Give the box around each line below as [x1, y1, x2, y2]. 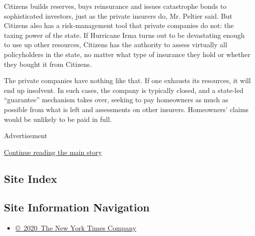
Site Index [4, 171, 57, 186]
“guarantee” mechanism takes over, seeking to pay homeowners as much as [4, 94, 229, 105]
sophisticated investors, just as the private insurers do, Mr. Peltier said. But [4, 10, 232, 21]
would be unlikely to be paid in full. [4, 114, 112, 124]
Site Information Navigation [4, 200, 150, 215]
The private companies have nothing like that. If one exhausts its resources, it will [4, 75, 251, 86]
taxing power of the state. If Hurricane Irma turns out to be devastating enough [4, 29, 245, 40]
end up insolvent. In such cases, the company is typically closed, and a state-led [4, 85, 244, 95]
